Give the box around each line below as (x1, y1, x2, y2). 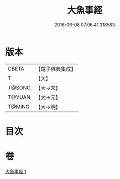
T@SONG (8, 84, 31, 91)
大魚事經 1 (5, 168, 26, 174)
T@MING (8, 103, 30, 110)
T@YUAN (8, 93, 31, 100)
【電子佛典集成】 (35, 65, 77, 73)
